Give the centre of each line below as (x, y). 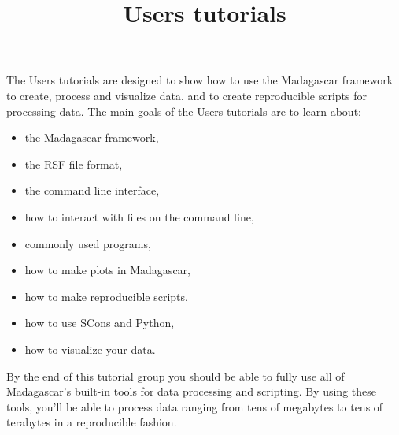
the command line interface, (92, 190)
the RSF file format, (74, 164)
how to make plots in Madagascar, (107, 270)
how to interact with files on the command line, (139, 216)
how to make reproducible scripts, (106, 296)
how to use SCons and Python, (100, 323)
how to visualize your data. (90, 349)
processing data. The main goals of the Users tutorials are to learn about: (184, 111)
